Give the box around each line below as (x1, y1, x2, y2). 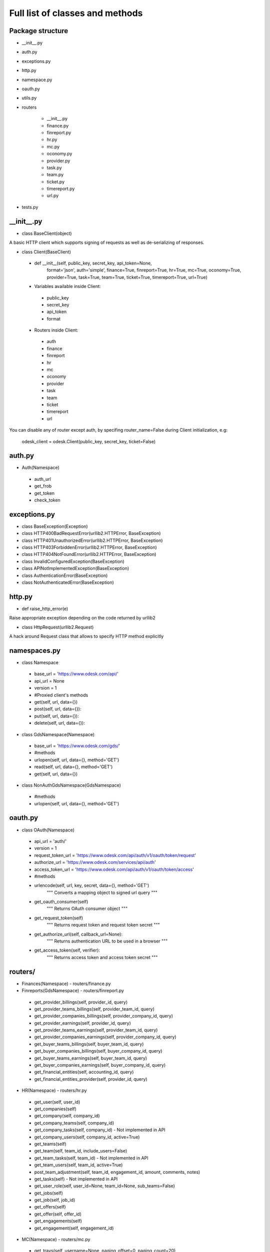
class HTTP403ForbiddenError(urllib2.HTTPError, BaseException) (21, 544, 157, 550)
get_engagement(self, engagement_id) (34, 1225, 114, 1231)
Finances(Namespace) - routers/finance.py (21, 981, 111, 987)
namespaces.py (9, 646, 61, 655)
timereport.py (46, 186, 75, 192)
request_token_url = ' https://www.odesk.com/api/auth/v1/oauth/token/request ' (34, 852, 196, 858)
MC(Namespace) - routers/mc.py (21, 1236, 90, 1242)
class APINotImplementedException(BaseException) (21, 565, 129, 571)
